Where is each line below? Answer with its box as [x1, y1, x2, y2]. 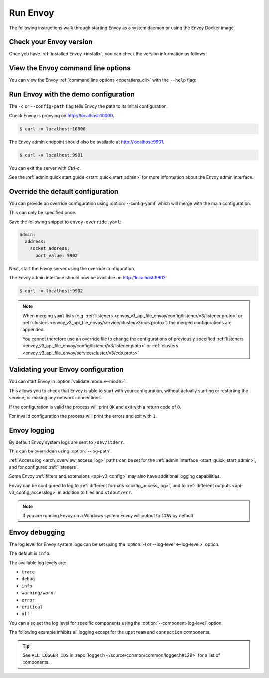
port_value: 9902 [35, 252, 78, 258]
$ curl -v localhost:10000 [19, 126, 86, 132]
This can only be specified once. [9, 210, 77, 216]
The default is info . [9, 550, 51, 556]
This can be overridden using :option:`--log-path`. [9, 448, 112, 454]
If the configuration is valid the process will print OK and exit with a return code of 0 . [9, 404, 181, 410]
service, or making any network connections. [9, 395, 102, 401]
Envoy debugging [9, 528, 65, 536]
